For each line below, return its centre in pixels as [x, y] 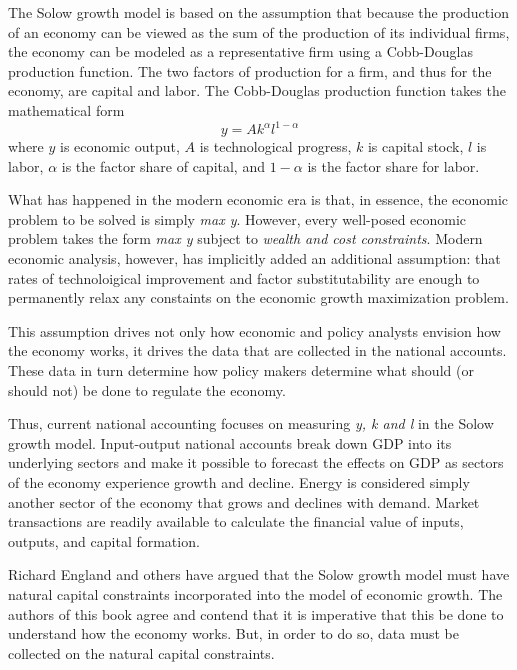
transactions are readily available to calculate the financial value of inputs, [236, 521]
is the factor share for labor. [393, 165]
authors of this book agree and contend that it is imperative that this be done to [256, 613]
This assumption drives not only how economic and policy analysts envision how [254, 330]
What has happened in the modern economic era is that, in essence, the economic [258, 199]
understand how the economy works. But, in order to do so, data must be [233, 633]
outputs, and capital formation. [104, 540]
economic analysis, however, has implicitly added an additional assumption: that [254, 258]
